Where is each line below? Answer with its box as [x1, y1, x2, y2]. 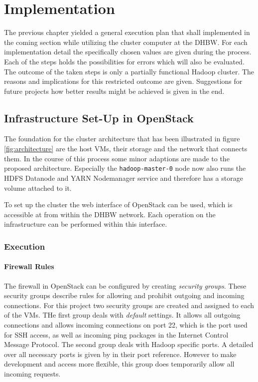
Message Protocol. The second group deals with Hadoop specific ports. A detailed [4, 339, 254, 350]
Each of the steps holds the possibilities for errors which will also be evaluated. [4, 56, 245, 66]
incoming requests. [4, 368, 61, 379]
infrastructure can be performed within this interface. [4, 219, 167, 229]
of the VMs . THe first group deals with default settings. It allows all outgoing [4, 310, 241, 320]
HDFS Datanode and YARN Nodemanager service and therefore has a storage [4, 172, 243, 183]
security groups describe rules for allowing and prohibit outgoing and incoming [4, 290, 245, 301]
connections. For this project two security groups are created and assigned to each [4, 300, 255, 310]
